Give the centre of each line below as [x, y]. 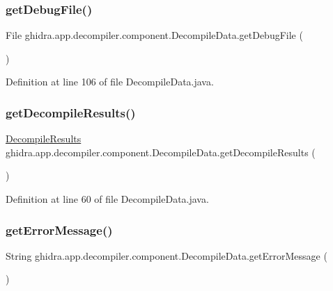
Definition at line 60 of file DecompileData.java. [107, 199]
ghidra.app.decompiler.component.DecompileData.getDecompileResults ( [161, 152]
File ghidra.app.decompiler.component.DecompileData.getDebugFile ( [154, 35]
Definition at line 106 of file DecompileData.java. [110, 82]
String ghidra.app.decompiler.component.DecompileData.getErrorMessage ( [166, 255]
